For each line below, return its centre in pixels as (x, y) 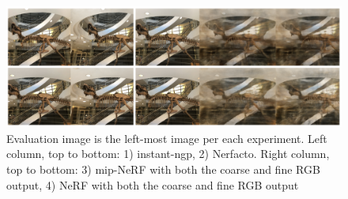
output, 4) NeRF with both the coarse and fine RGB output (153, 184)
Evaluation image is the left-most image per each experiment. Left (167, 138)
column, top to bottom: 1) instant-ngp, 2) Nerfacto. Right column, (168, 154)
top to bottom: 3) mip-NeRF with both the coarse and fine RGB (163, 169)
